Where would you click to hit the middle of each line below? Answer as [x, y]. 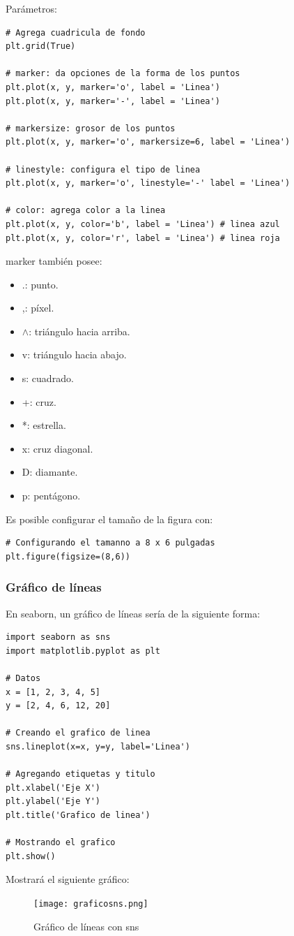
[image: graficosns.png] [91, 904]
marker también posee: [54, 261]
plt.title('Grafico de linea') [78, 815]
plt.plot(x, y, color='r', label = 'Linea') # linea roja [143, 238]
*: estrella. [44, 425]
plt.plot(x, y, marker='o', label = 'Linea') [113, 87]
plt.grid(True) [41, 46]
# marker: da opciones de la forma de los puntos [123, 74]
